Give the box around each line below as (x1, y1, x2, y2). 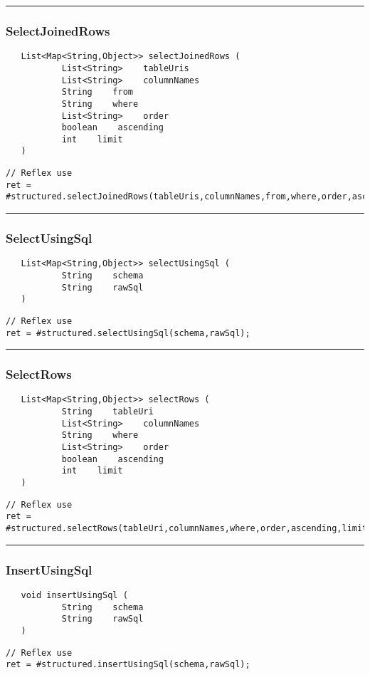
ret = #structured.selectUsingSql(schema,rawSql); (6, 328, 250, 338)
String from (61, 87, 133, 98)
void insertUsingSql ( (21, 590, 128, 600)
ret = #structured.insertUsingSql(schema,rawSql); (6, 659, 250, 670)
